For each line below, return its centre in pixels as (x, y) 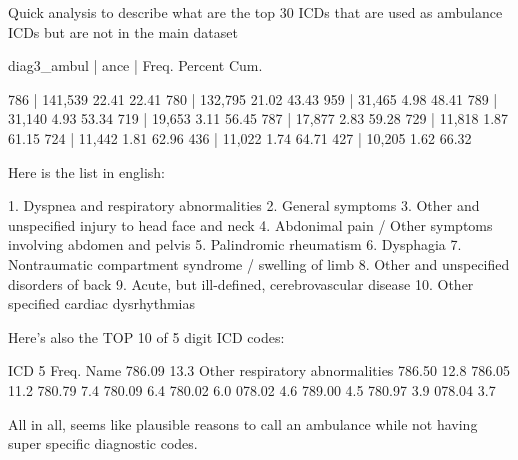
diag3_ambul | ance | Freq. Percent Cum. (135, 65)
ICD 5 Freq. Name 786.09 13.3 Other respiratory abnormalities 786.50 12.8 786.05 (259, 370)
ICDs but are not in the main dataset (123, 31)
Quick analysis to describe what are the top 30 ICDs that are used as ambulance (255, 12)
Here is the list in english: (86, 171)
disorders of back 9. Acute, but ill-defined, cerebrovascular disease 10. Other (241, 283)
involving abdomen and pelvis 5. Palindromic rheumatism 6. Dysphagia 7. (235, 244)
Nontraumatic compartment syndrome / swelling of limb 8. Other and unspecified (259, 263)
